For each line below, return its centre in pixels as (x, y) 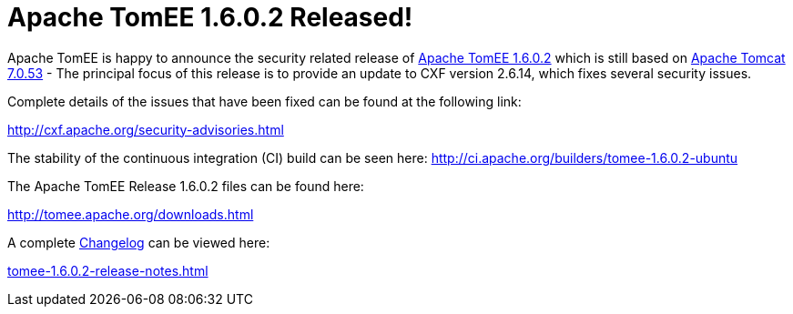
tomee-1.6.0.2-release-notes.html (108, 270)
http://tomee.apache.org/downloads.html (131, 214)
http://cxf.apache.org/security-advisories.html (146, 129)
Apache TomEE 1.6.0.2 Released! (210, 17)
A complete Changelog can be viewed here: (139, 242)
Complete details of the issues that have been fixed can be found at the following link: (264, 101)
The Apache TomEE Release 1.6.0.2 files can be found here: (186, 186)
